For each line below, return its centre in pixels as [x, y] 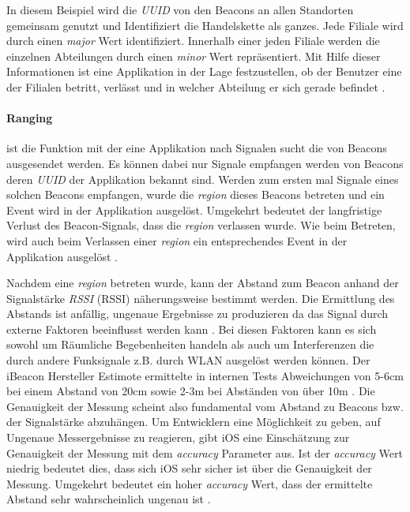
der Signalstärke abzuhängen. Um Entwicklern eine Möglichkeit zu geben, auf [194, 422]
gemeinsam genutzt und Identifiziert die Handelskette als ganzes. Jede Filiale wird [205, 25]
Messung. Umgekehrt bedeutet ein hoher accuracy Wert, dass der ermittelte [190, 483]
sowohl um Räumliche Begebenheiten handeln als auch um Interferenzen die [190, 344]
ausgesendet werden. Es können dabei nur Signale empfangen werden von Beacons [205, 163]
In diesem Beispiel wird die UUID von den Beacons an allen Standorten [180, 9]
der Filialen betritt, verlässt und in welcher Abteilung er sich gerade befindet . [196, 86]
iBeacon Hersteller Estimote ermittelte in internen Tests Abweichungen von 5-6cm [205, 375]
